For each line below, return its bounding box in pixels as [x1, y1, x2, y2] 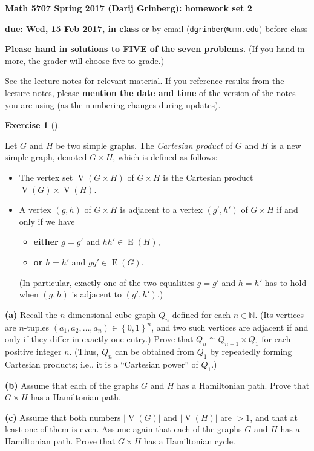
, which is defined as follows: [113, 151, 218, 163]
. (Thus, [69, 345, 99, 357]
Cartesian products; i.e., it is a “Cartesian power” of [5, 357, 198, 370]
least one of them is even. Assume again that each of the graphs [5, 423, 242, 435]
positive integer [5, 345, 62, 357]
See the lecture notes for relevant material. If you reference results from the [5, 74, 284, 87]
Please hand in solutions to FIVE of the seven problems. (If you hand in [5, 42, 305, 55]
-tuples [24, 320, 50, 333]
